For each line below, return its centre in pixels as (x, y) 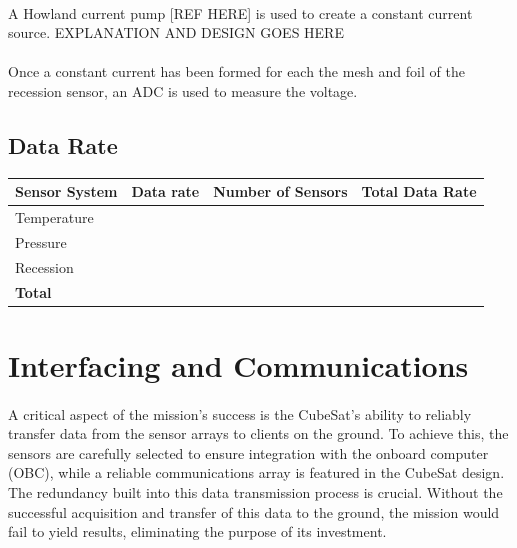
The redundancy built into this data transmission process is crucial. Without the (255, 492)
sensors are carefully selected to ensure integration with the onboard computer (248, 452)
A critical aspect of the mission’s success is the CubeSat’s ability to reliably (240, 413)
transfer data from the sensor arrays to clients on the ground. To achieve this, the (258, 433)
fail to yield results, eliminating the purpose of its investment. (197, 531)
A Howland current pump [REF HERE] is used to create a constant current (240, 12)
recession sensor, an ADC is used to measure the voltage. (183, 90)
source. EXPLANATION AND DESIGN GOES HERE (176, 32)
